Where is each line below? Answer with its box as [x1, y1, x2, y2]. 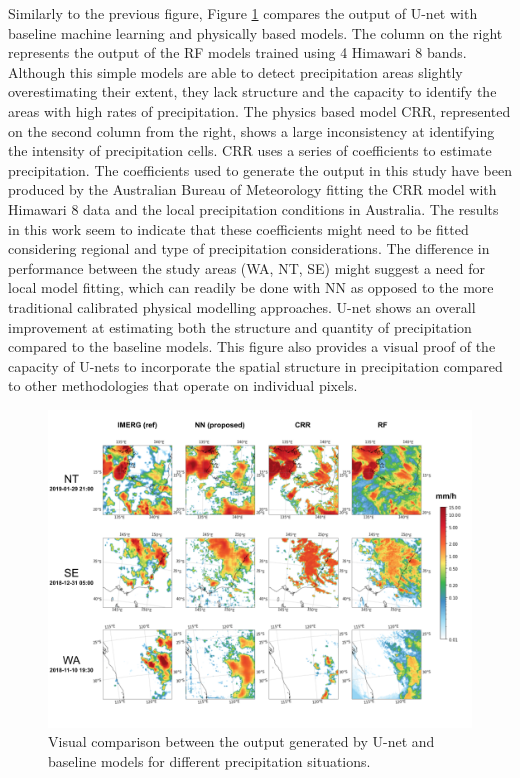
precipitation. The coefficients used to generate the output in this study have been [8, 159, 512, 180]
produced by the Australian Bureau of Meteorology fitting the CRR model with [8, 179, 497, 200]
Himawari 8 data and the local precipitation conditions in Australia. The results [8, 198, 499, 219]
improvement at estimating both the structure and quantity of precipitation [8, 316, 472, 337]
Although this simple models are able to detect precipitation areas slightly [8, 61, 463, 82]
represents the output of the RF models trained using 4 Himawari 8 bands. [8, 42, 467, 63]
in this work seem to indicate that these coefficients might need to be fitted [8, 218, 469, 239]
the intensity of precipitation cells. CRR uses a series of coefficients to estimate [8, 140, 492, 161]
